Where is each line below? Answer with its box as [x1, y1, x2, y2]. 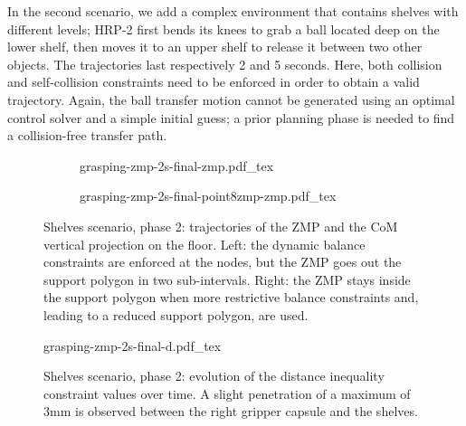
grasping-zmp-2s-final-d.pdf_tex [43, 336, 222, 355]
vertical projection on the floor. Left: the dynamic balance [43, 234, 366, 253]
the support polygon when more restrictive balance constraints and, [43, 288, 419, 307]
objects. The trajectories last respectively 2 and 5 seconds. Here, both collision [7, 54, 442, 73]
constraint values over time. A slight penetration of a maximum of [43, 383, 411, 402]
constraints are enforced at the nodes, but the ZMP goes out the [43, 252, 402, 271]
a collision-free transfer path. [7, 126, 167, 145]
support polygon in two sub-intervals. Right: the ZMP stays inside [43, 270, 411, 289]
